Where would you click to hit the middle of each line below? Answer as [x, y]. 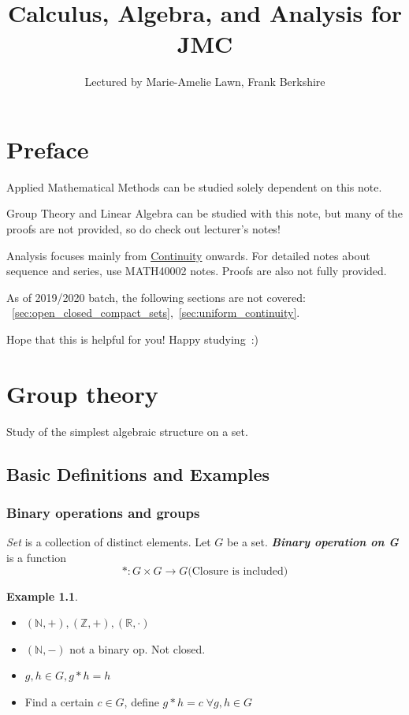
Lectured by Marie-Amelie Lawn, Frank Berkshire [205, 82]
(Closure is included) [238, 571]
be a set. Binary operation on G [313, 542]
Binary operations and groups [103, 513]
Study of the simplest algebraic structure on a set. [127, 431]
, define [141, 701]
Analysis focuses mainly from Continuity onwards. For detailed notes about [188, 255]
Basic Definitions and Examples [138, 473]
